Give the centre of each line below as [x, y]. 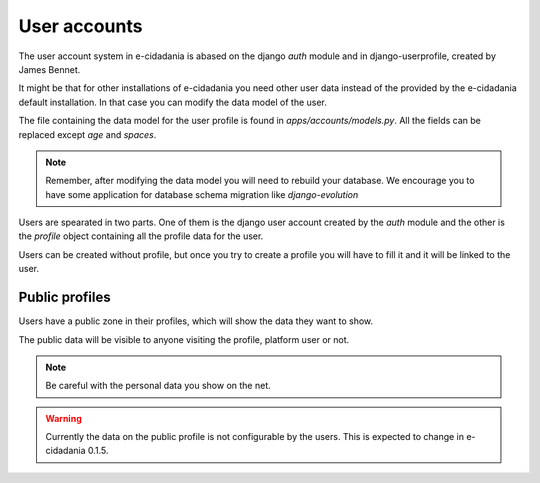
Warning [63, 418]
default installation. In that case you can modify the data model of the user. [172, 102]
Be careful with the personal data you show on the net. [158, 386]
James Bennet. [49, 69]
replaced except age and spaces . [87, 134]
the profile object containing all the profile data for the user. [141, 236]
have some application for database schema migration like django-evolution [202, 194]
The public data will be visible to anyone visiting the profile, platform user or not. [184, 339]
